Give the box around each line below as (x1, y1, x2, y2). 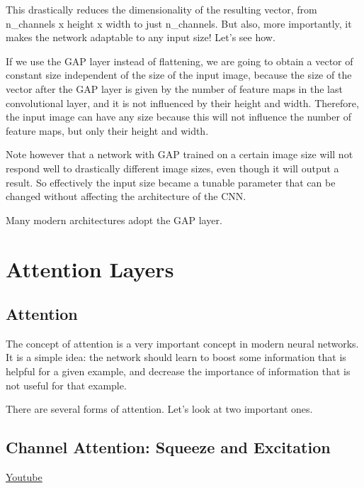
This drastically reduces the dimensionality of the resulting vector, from (6, 2, 317, 16)
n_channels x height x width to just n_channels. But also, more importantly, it (6, 16, 352, 30)
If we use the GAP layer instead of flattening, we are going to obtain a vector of (6, 53, 353, 68)
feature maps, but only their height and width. (6, 123, 209, 138)
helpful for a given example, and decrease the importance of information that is (6, 364, 351, 379)
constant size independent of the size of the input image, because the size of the (6, 67, 352, 82)
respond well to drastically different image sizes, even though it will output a (6, 160, 339, 175)
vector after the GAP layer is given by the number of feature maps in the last (6, 81, 343, 96)
